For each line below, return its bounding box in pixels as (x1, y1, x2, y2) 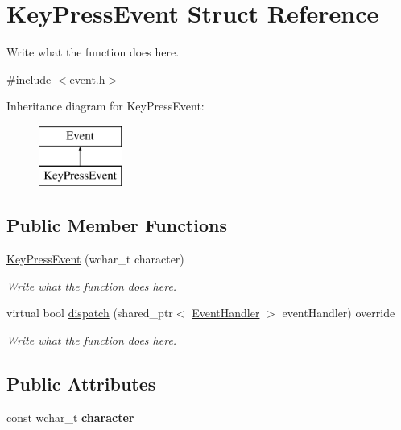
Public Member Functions (6, 213, 227, 238)
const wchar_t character (6, 408, 134, 425)
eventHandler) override (282, 304, 395, 321)
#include (6, 70, 52, 87)
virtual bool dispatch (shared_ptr (6, 304, 173, 321)
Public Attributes (6, 371, 156, 396)
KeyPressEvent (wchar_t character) (6, 250, 184, 267)
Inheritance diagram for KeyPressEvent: (6, 97, 205, 114)
